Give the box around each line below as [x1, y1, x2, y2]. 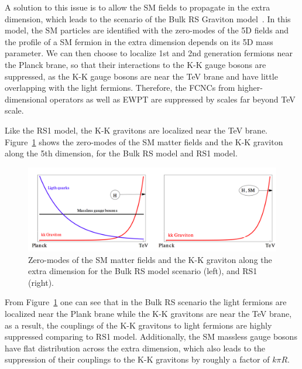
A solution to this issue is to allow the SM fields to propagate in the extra [5, 1, 270, 13]
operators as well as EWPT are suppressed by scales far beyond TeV [50, 93, 296, 105]
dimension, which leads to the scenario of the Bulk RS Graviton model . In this [5, 12, 291, 25]
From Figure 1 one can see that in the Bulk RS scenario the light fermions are [5, 296, 287, 308]
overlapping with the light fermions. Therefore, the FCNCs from [5, 81, 235, 94]
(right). [28, 276, 54, 288]
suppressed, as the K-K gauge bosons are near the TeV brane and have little [5, 70, 278, 82]
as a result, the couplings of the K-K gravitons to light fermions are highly [5, 319, 272, 331]
